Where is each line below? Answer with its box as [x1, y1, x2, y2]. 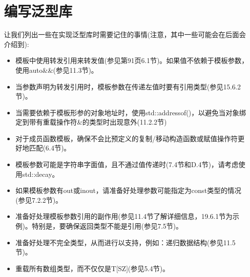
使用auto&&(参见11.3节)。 [15, 64, 98, 75]
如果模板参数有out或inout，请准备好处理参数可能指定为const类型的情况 [15, 185, 241, 195]
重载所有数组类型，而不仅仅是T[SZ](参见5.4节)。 [15, 263, 169, 273]
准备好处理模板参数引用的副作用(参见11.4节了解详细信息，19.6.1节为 [15, 211, 232, 221]
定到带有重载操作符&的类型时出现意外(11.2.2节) [15, 117, 167, 127]
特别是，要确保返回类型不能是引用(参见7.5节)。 [32, 221, 183, 231]
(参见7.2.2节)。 [15, 194, 62, 205]
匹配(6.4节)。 [29, 143, 71, 153]
